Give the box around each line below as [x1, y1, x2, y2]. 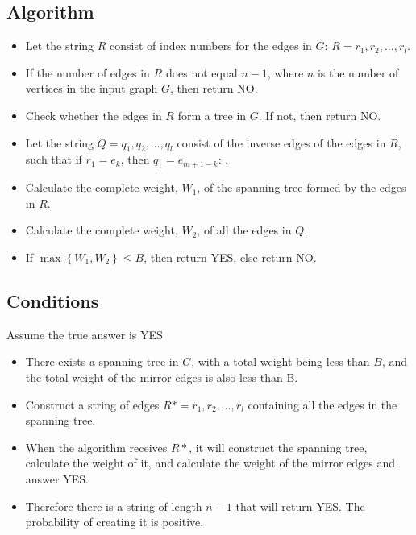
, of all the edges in [197, 222, 292, 238]
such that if [25, 151, 82, 168]
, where [267, 64, 304, 81]
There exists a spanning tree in [25, 353, 179, 370]
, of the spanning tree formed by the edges [197, 179, 406, 196]
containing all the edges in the [248, 396, 397, 413]
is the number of [317, 64, 399, 81]
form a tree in [177, 106, 247, 123]
